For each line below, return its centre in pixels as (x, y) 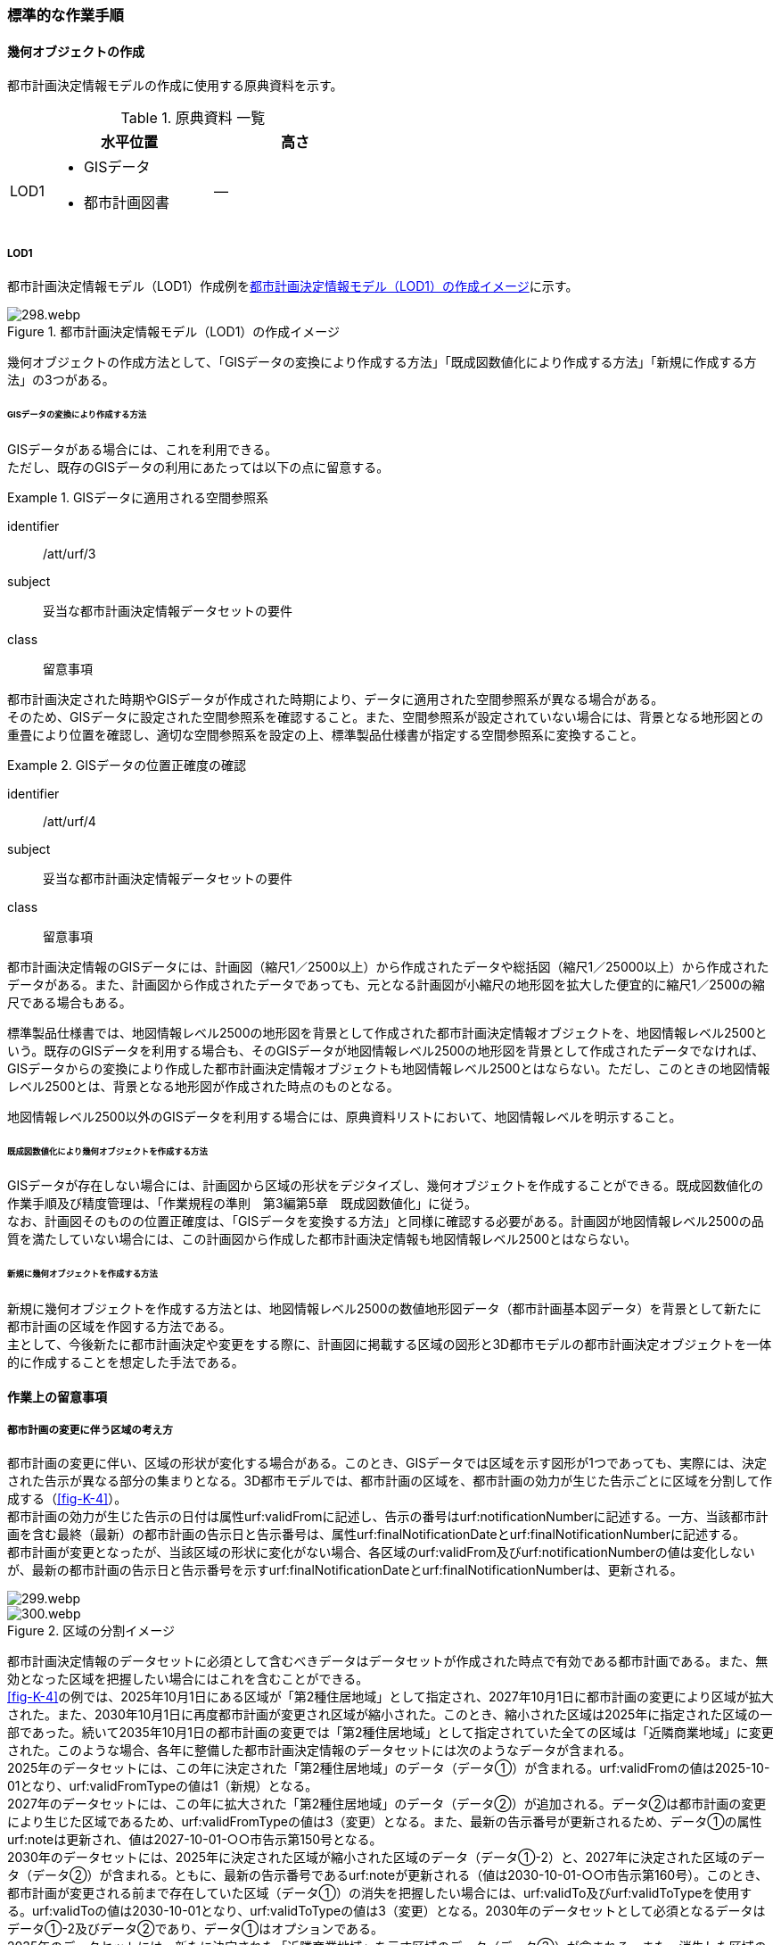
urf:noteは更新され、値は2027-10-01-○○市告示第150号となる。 (195, 1840)
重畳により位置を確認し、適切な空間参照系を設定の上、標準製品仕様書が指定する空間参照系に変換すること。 (325, 734)
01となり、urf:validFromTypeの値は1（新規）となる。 (163, 1786)
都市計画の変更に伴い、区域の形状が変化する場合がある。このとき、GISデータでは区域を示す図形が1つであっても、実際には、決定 (387, 1463)
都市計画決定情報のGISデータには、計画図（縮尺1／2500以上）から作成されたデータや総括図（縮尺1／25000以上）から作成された (388, 966)
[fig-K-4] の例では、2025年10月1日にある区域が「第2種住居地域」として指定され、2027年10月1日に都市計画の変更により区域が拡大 (390, 1697)
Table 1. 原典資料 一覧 (193, 118)
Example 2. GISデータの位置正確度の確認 (127, 765)
